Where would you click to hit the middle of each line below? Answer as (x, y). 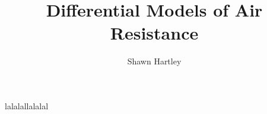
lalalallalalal (27, 105)
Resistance (154, 33)
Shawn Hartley (154, 61)
